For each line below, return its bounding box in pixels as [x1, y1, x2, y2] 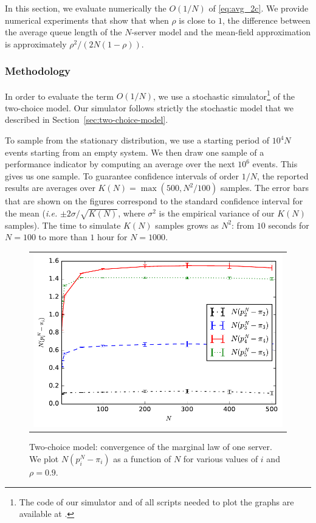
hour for [97, 230, 128, 243]
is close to [179, 13, 216, 26]
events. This [252, 158, 298, 170]
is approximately [5, 37, 67, 50]
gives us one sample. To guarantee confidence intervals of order [5, 169, 239, 182]
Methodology [5, 63, 71, 78]
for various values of [183, 452, 258, 465]
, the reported [256, 169, 309, 182]
